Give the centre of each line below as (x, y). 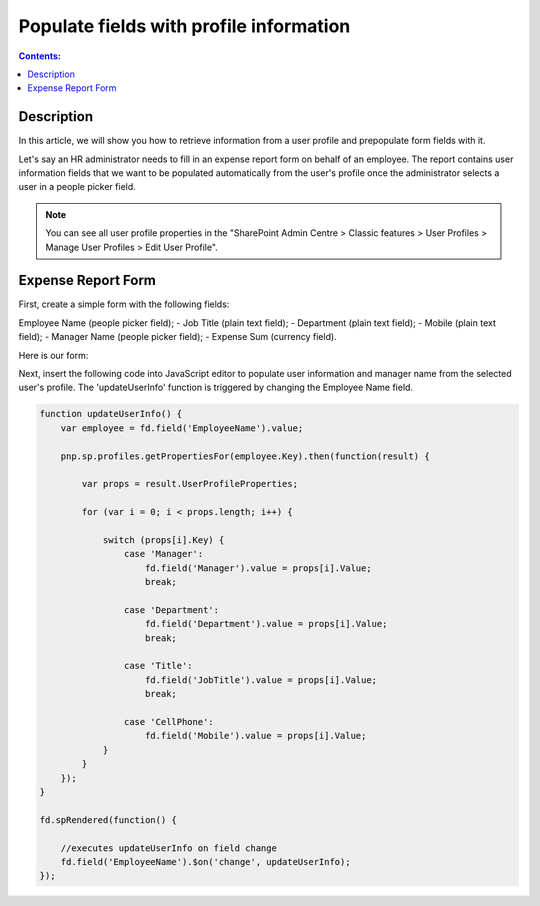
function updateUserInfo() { (111, 414)
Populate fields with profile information (184, 26)
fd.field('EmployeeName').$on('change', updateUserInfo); (205, 861)
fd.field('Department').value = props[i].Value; (266, 624)
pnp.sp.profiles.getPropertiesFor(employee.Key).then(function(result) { (245, 456)
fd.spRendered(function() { (108, 819)
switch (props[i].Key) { (163, 539)
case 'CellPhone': (168, 722)
